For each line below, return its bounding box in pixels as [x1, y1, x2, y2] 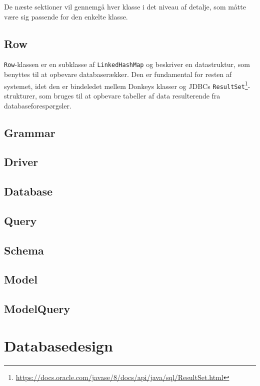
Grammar [4, 124, 55, 140]
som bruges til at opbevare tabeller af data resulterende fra [39, 90, 220, 100]
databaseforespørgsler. [4, 100, 71, 110]
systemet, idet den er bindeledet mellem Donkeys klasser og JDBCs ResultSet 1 [4, 79, 248, 91]
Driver [4, 154, 38, 169]
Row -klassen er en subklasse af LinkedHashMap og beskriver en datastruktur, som [4, 59, 250, 69]
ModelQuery [4, 301, 70, 316]
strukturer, [4, 90, 37, 100]
